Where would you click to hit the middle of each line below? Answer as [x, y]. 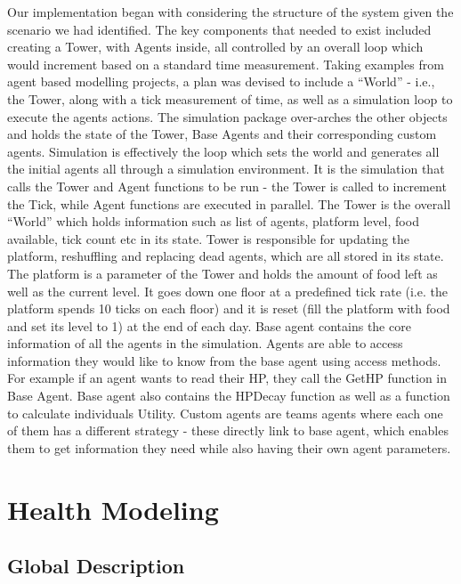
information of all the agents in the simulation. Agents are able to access [205, 343]
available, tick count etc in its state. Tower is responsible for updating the [208, 238]
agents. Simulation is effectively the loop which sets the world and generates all [223, 151]
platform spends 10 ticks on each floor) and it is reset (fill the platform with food [229, 308]
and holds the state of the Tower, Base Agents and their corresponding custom [222, 134]
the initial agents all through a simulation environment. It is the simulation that [226, 169]
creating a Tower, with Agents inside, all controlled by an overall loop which [215, 47]
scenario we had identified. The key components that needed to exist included [219, 29]
